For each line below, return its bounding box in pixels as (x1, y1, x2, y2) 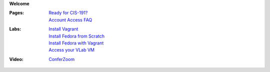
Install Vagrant (48, 26, 78, 32)
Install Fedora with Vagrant (48, 40, 104, 46)
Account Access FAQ (48, 16, 92, 22)
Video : (9, 56, 23, 62)
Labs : (9, 26, 21, 32)
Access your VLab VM (48, 47, 95, 53)
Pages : (9, 10, 24, 16)
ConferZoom (48, 56, 75, 62)
